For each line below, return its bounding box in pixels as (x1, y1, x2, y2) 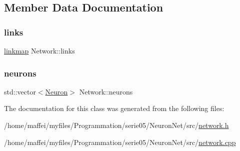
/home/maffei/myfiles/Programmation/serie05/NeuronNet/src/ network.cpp (4, 136, 236, 147)
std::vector (4, 86, 36, 96)
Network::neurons (79, 86, 133, 96)
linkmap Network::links (4, 45, 75, 55)
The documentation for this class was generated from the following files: (4, 103, 224, 113)
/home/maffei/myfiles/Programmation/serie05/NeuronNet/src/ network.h (4, 120, 229, 130)
